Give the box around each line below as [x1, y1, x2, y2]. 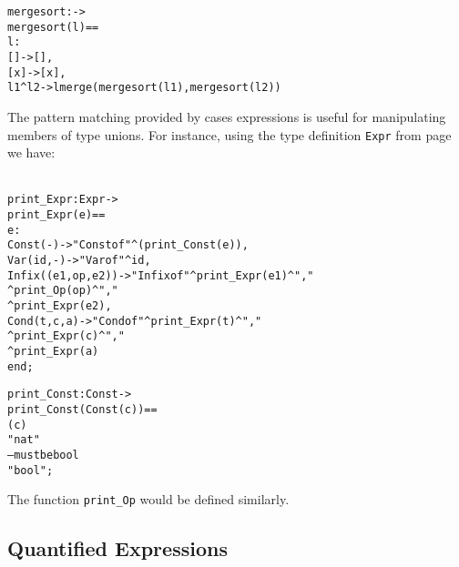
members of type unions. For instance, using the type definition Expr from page [7, 125, 452, 144]
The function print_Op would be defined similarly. [7, 490, 290, 509]
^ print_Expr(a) [7, 344, 99, 358]
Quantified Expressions [7, 534, 228, 562]
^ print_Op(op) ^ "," [7, 284, 118, 298]
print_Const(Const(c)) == [7, 402, 158, 416]
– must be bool [7, 448, 79, 461]
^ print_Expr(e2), [7, 299, 112, 312]
